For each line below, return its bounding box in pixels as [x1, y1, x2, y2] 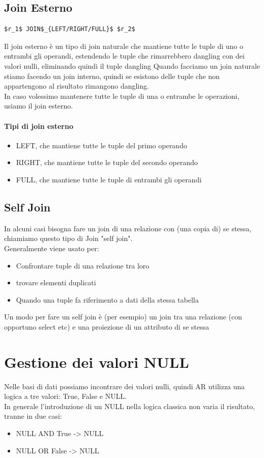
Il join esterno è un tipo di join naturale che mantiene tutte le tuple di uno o [4, 40, 243, 51]
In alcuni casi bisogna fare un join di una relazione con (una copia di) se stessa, [4, 223, 252, 233]
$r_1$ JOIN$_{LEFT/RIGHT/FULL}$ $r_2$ [4, 25, 135, 33]
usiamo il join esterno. [4, 100, 73, 111]
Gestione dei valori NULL [4, 351, 189, 372]
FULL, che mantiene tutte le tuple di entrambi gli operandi [16, 174, 202, 184]
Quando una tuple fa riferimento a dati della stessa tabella [16, 294, 199, 305]
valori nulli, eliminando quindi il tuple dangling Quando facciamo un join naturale [4, 60, 260, 71]
